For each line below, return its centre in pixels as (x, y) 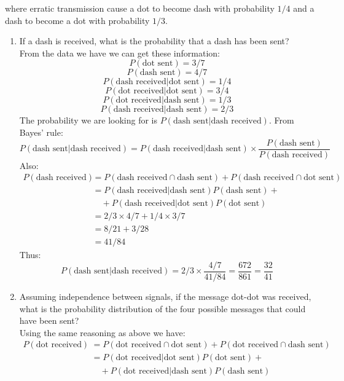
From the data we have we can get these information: (119, 53)
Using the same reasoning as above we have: (102, 332)
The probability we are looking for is (88, 120)
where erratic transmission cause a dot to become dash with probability (140, 8)
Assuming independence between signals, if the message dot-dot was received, (165, 297)
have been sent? (49, 320)
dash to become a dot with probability (77, 20)
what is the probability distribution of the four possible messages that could (162, 308)
